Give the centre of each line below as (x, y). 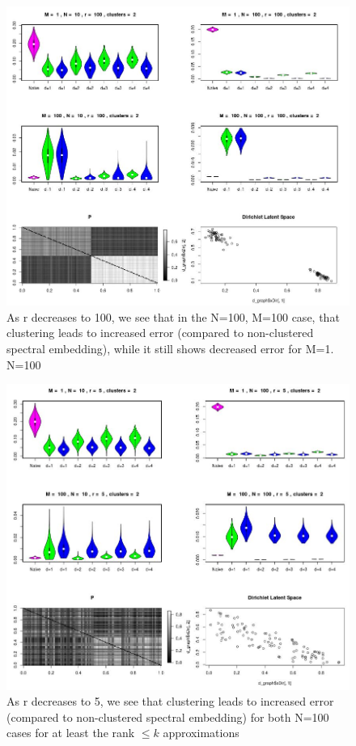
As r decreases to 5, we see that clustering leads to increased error (170, 701)
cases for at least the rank (71, 733)
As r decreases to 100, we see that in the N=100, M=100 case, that (173, 316)
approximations (201, 733)
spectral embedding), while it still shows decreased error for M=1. (170, 348)
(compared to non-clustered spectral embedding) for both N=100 (168, 716)
